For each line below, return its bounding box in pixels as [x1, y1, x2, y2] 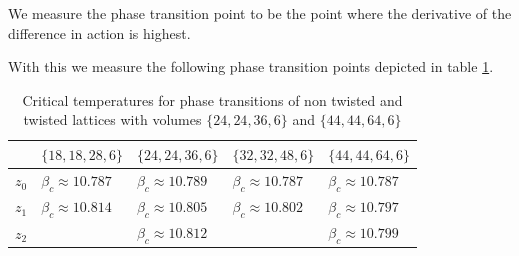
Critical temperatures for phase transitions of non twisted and [22, 89, 403, 110]
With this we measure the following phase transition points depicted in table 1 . [8, 56, 494, 77]
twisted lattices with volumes [23, 109, 202, 130]
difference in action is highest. [8, 22, 191, 43]
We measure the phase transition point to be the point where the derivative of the [8, 3, 512, 23]
